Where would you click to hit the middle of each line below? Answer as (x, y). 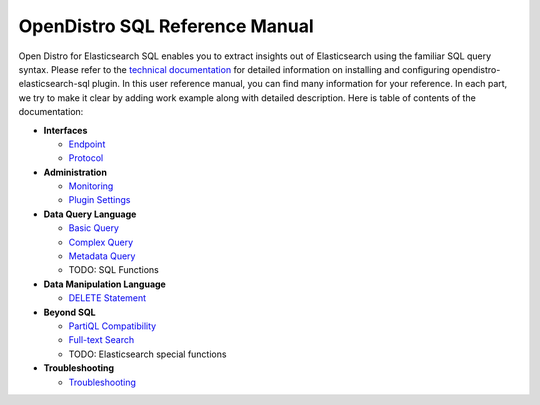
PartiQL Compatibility (112, 326)
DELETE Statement (107, 298)
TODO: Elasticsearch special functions (147, 354)
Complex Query (101, 242)
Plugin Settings (99, 200)
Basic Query (94, 228)
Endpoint (87, 144)
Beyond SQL (69, 312)
